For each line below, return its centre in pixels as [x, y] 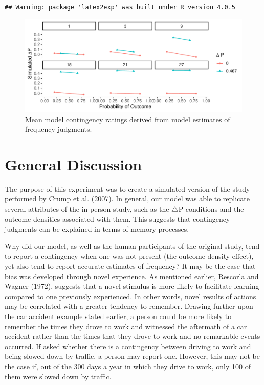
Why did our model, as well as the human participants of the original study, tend [132, 246]
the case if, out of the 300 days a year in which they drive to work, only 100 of [128, 366]
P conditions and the [211, 209]
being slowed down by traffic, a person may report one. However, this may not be [132, 356]
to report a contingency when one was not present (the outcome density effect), [129, 256]
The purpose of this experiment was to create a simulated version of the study [127, 188]
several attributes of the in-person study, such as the [87, 209]
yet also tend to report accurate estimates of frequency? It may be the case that [130, 266]
